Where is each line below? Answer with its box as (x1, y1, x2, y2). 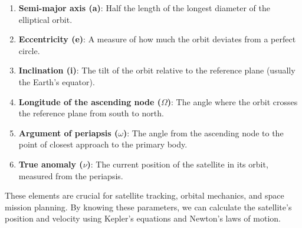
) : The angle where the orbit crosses (167, 95, 298, 108)
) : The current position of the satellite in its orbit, (87, 157, 268, 170)
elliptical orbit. (18, 13, 73, 25)
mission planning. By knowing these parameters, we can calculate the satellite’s (5, 200, 292, 213)
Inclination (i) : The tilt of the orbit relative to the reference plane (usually (18, 64, 296, 76)
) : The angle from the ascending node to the (123, 126, 284, 139)
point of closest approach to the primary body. (18, 138, 188, 150)
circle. (18, 44, 40, 56)
